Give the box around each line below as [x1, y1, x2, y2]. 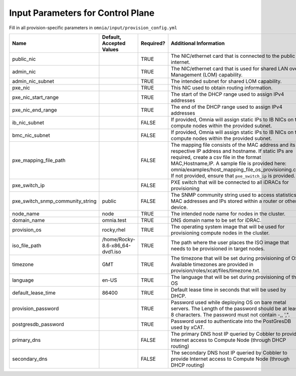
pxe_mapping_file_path [12, 157, 66, 164]
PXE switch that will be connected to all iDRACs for [171, 178, 289, 185]
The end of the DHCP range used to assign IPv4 [171, 103, 283, 110]
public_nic [12, 55, 36, 62]
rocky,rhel [102, 226, 126, 233]
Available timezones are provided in [171, 261, 254, 268]
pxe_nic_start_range [12, 94, 59, 101]
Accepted [102, 40, 126, 46]
